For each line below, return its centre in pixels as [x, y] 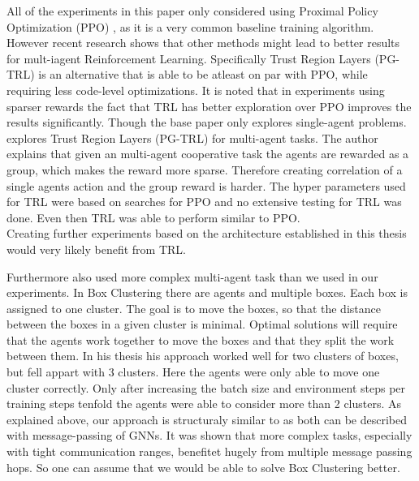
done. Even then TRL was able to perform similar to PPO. [153, 217]
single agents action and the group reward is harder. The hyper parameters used [206, 185]
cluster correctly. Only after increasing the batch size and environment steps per [206, 387]
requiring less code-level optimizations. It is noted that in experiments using [196, 90]
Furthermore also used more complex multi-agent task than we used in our [192, 276]
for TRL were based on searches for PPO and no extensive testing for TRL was [204, 202]
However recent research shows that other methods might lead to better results [203, 43]
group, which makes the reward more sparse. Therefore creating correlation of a [205, 169]
